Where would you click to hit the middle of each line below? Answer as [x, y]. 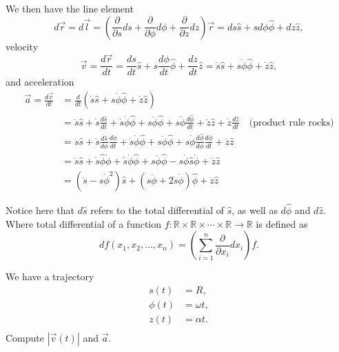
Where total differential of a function [84, 223]
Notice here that [40, 210]
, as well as [255, 210]
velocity [22, 46]
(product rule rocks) [291, 123]
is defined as [282, 223]
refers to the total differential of [157, 210]
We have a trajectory [50, 276]
